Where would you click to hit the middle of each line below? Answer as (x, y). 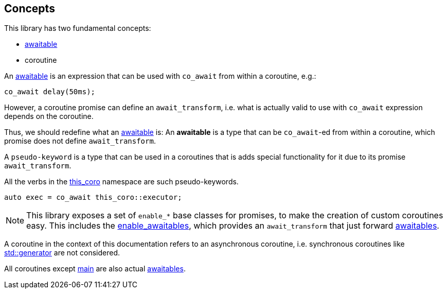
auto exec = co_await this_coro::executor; (93, 197)
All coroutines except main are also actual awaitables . (95, 269)
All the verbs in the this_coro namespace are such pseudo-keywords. (121, 182)
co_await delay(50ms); (50, 92)
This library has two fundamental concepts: (78, 28)
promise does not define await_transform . (80, 141)
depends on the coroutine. (49, 116)
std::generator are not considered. (62, 253)
